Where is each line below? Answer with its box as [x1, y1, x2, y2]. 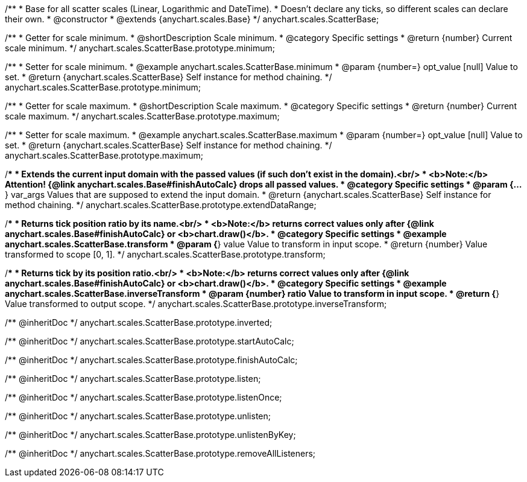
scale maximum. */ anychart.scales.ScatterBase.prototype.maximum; [5, 111, 280, 121]
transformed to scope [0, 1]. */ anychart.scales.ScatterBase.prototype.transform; [5, 249, 326, 259]
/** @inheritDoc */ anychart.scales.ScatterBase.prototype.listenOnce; [5, 392, 282, 402]
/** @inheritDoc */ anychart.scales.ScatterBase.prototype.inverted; [5, 317, 273, 328]
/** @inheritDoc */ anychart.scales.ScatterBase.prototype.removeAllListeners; [5, 448, 316, 458]
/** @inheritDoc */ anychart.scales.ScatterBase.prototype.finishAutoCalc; [5, 355, 298, 365]
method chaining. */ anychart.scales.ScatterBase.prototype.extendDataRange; [5, 200, 317, 210]
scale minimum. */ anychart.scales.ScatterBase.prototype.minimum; [5, 43, 276, 53]
